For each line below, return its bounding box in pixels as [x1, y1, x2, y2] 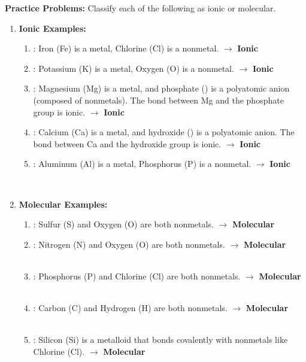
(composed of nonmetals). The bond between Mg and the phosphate [33, 93, 284, 106]
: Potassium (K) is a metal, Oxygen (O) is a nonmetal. [33, 62, 234, 74]
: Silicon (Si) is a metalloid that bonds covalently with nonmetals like [33, 333, 288, 346]
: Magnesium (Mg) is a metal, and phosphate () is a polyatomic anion [33, 82, 290, 95]
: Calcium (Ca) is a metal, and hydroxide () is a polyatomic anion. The [33, 126, 295, 138]
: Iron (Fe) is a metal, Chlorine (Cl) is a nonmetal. [33, 42, 219, 54]
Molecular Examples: [19, 197, 108, 210]
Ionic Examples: [19, 22, 86, 34]
